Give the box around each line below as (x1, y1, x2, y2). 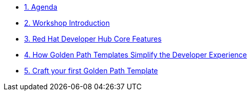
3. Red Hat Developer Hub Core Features (24, 34, 162, 43)
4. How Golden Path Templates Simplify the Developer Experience (24, 50, 247, 59)
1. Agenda (24, 3, 57, 11)
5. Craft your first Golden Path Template (24, 66, 158, 75)
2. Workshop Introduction (24, 18, 110, 27)
